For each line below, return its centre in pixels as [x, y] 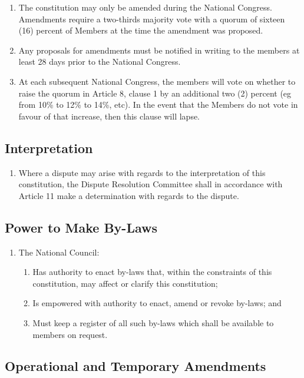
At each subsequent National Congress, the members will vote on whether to [157, 81]
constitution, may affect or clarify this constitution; [125, 283]
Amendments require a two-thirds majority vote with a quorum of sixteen [152, 19]
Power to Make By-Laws [81, 227]
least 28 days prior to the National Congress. [100, 62]
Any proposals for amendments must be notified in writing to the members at [159, 50]
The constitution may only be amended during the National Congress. [145, 7]
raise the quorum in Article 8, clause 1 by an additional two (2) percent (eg [155, 93]
